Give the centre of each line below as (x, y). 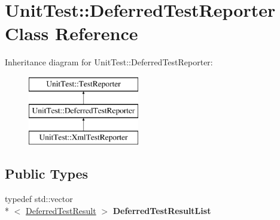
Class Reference (71, 33)
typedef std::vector (39, 199)
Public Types (47, 174)
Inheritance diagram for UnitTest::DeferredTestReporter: (109, 62)
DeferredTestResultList (162, 210)
